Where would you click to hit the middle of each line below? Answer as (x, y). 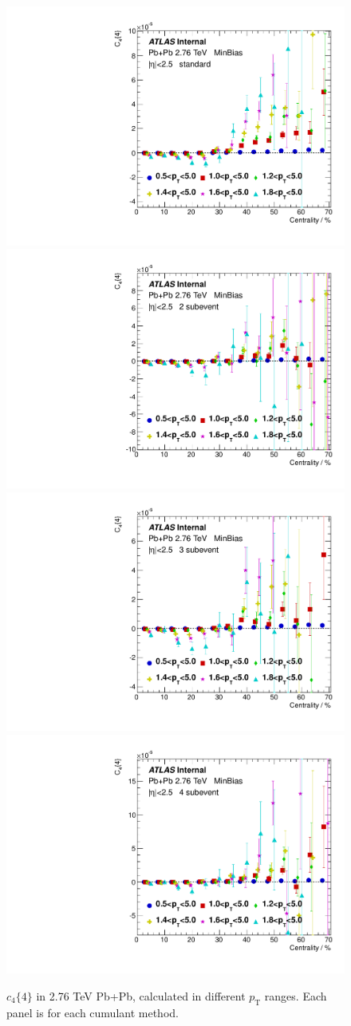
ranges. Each (296, 996)
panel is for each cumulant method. (93, 1012)
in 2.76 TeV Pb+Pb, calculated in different (141, 996)
